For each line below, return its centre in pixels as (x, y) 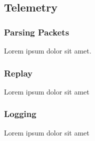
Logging (20, 114)
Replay (18, 73)
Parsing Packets (37, 32)
